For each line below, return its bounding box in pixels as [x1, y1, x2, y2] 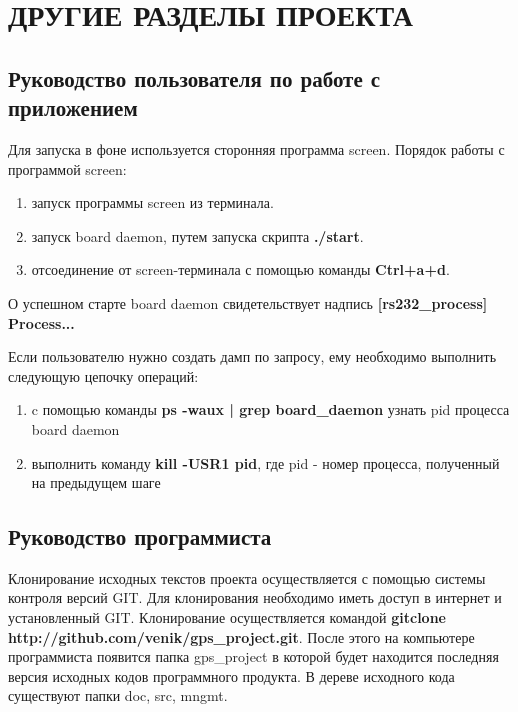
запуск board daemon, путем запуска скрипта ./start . [31, 225, 364, 246]
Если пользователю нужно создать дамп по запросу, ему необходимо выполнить [8, 346, 497, 367]
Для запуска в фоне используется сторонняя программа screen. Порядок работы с [8, 138, 505, 159]
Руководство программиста [8, 521, 272, 552]
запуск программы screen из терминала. [31, 192, 274, 213]
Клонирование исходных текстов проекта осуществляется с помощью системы [8, 567, 486, 588]
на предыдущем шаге [31, 472, 161, 493]
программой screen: [8, 158, 127, 179]
